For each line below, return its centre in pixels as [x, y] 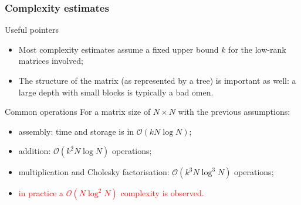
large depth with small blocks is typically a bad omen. [116, 92]
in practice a [41, 193]
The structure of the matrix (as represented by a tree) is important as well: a [157, 80]
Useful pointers [32, 30]
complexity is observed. [162, 193]
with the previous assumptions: [234, 112]
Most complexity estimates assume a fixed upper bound [119, 49]
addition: [35, 151]
